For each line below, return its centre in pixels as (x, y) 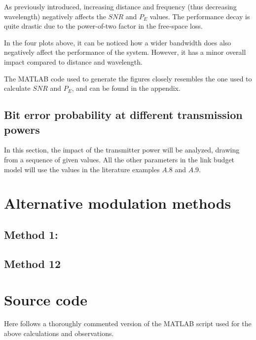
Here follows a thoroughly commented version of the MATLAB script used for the (128, 323)
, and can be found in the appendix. (126, 88)
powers (22, 129)
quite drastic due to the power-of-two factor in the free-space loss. (103, 26)
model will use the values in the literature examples (82, 169)
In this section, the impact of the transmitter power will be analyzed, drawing (122, 150)
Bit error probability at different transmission (123, 115)
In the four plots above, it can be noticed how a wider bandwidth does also (118, 42)
